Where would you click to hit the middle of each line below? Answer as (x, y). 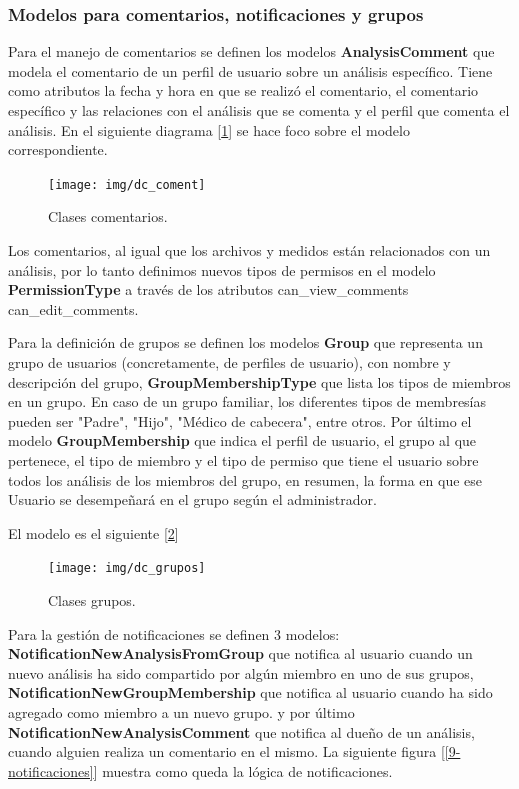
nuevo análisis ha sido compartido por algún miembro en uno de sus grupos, (241, 672)
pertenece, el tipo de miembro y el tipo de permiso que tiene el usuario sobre (243, 459)
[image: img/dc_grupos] (127, 568)
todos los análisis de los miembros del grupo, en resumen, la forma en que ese (245, 479)
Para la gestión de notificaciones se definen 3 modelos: (174, 633)
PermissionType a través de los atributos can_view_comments (208, 289)
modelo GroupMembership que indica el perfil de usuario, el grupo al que (242, 440)
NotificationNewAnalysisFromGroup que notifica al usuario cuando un (240, 653)
